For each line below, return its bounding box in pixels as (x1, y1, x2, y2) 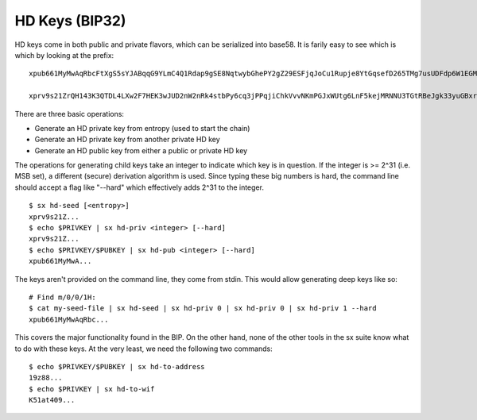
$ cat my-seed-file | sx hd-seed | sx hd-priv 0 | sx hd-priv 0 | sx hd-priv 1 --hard (29, 304, 377, 313)
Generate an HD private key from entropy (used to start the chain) (34, 123, 250, 133)
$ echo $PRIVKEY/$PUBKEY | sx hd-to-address (29, 362, 206, 371)
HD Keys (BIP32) (14, 12, 126, 29)
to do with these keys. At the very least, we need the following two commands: (14, 344, 273, 353)
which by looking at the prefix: (14, 50, 114, 60)
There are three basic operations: (14, 109, 125, 118)
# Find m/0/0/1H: (29, 292, 96, 302)
